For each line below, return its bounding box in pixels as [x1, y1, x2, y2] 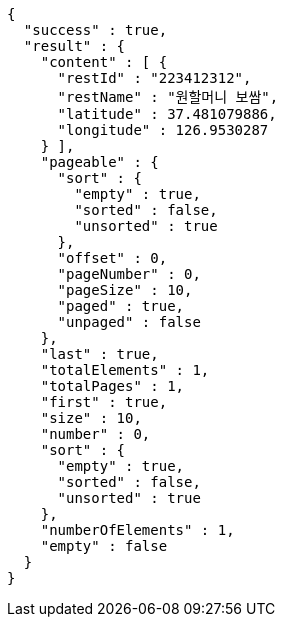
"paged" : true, [57, 298, 185, 314]
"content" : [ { [40, 54, 168, 70]
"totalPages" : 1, [40, 378, 185, 394]
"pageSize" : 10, [57, 282, 193, 298]
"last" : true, [40, 346, 159, 362]
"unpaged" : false [57, 314, 201, 330]
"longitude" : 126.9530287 [57, 122, 269, 138]
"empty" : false [40, 538, 168, 554]
